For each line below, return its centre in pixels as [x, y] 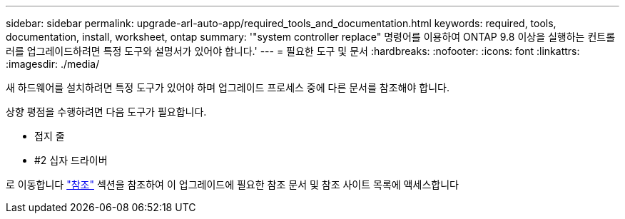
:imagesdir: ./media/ [53, 64]
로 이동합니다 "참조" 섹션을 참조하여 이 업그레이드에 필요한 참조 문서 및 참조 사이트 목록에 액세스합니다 [232, 184]
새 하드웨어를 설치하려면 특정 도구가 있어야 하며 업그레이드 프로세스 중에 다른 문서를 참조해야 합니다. [228, 87]
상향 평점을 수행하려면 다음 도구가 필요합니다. [106, 112]
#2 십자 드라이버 [71, 160]
